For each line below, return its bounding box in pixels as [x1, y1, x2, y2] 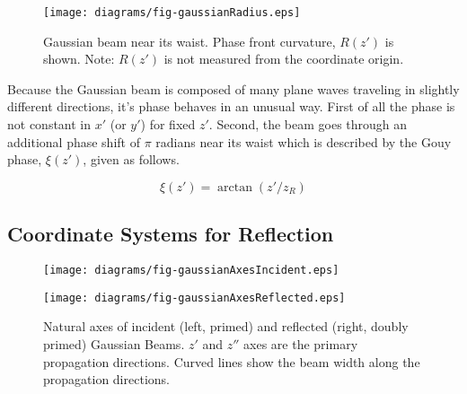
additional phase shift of [7, 132, 140, 151]
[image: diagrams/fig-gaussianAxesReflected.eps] [43, 291, 346, 304]
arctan [217, 180, 252, 194]
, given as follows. [83, 150, 180, 169]
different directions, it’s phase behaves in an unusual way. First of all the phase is [7, 97, 455, 116]
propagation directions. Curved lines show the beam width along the [43, 352, 420, 371]
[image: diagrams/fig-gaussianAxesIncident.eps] [43, 264, 339, 277]
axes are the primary [243, 334, 358, 353]
